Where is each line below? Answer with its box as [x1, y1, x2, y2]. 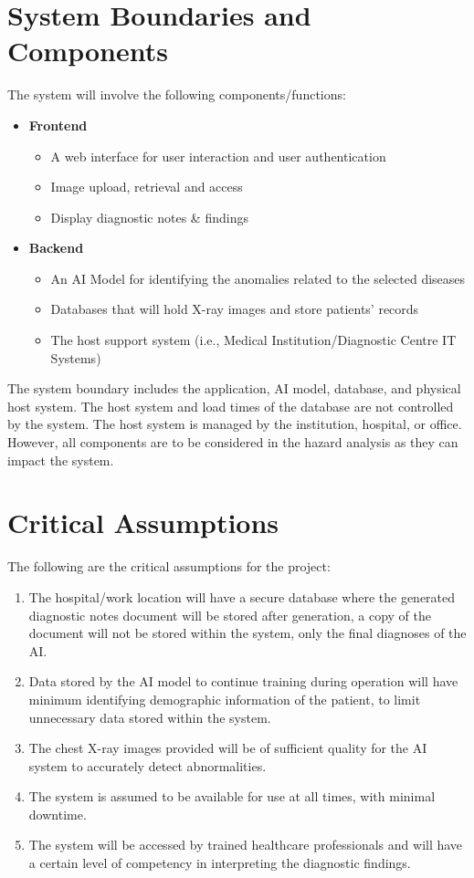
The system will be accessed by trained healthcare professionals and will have [28, 835, 463, 854]
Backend [28, 238, 84, 257]
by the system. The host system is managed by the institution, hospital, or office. [7, 414, 462, 434]
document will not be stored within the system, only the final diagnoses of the [28, 623, 467, 643]
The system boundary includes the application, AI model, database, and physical [7, 379, 461, 398]
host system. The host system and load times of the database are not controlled [7, 396, 454, 415]
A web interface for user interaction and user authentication [50, 146, 386, 165]
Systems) [50, 348, 101, 367]
